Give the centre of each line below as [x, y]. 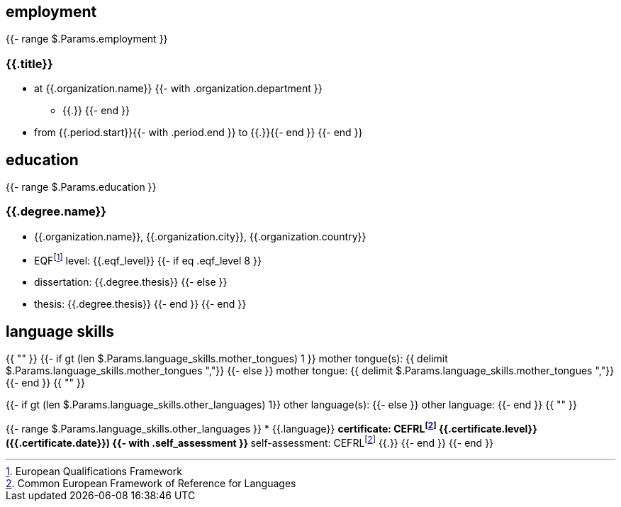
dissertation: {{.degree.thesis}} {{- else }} [131, 282]
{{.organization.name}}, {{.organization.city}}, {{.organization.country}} [200, 236]
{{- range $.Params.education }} [81, 187]
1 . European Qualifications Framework [94, 471]
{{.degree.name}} [56, 212]
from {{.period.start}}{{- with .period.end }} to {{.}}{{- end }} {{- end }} [198, 133]
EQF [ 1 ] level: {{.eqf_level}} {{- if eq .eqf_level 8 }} [148, 259]
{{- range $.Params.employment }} [87, 39]
